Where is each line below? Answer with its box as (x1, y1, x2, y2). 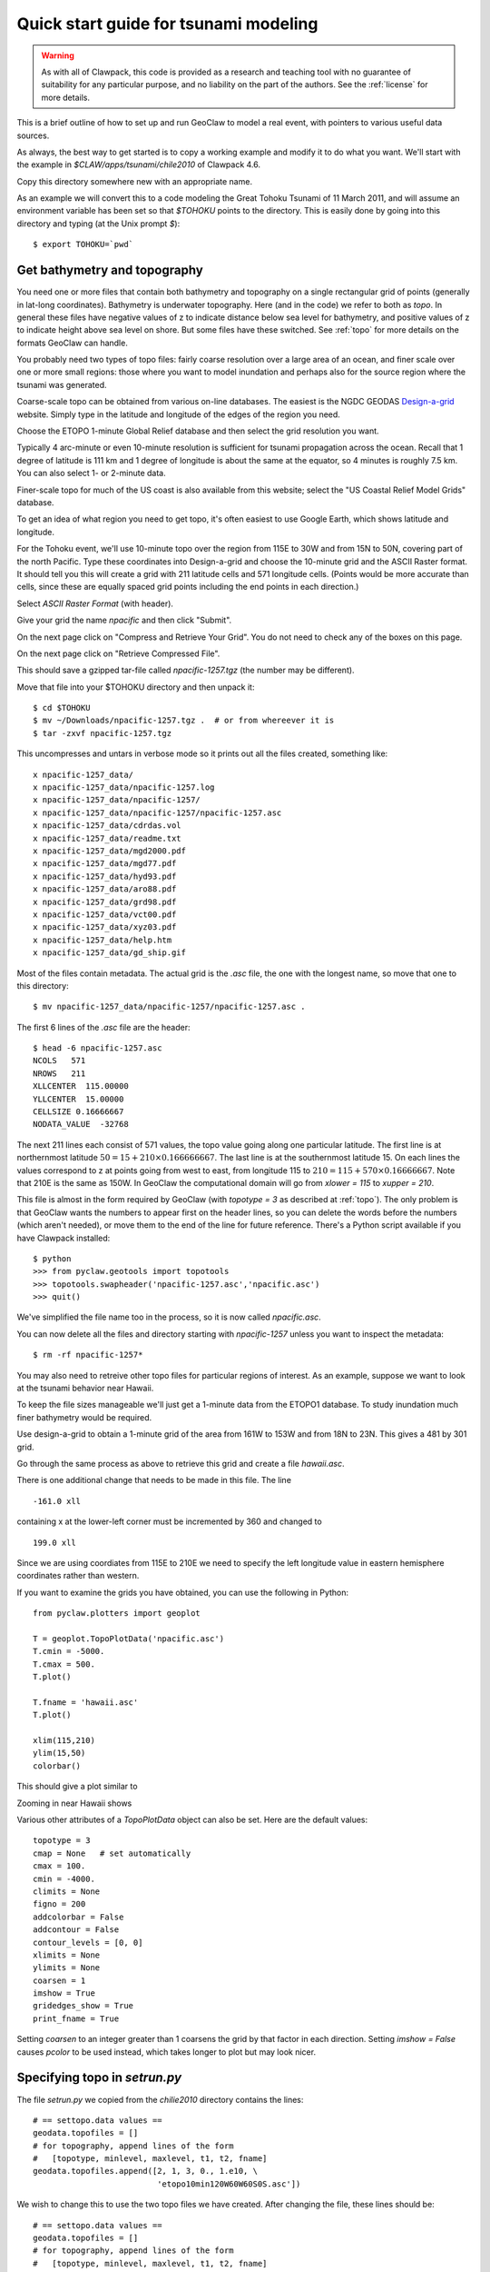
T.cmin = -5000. (33, 1646, 105, 1657)
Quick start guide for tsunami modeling (16, 14, 318, 34)
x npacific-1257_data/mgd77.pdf (33, 859, 177, 869)
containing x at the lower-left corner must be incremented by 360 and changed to (16, 1516, 322, 1527)
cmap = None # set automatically (33, 1848, 191, 1858)
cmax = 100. (33, 1861, 86, 1871)
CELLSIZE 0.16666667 (33, 1107, 124, 1117)
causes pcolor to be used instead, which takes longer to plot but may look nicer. (16, 2046, 317, 2058)
